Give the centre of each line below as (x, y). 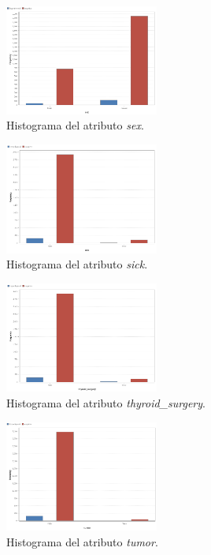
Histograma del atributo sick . (77, 264)
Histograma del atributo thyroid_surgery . (106, 403)
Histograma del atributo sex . (75, 125)
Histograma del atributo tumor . (82, 542)
